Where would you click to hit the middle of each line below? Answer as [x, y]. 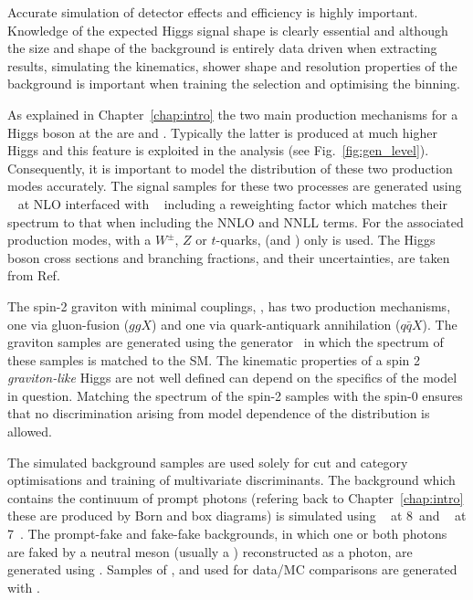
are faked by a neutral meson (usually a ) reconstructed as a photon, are [210, 551]
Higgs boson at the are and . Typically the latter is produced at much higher [222, 132]
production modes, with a [79, 240]
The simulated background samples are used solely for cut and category [208, 462]
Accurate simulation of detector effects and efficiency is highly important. [213, 12]
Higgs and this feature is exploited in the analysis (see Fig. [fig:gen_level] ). [218, 150]
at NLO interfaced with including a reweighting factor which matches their [232, 203]
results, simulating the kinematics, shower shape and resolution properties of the [232, 65]
